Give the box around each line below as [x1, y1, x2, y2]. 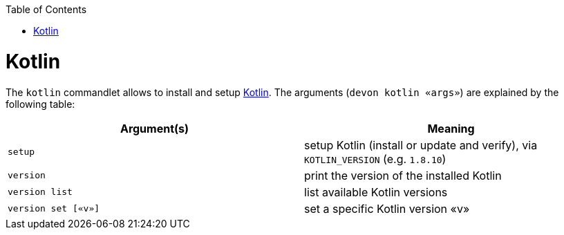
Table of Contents [6, 3, 87, 15]
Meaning [427, 121, 475, 135]
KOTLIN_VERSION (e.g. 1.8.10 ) [304, 151, 446, 166]
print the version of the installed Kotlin [304, 168, 502, 182]
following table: [6, 97, 75, 110]
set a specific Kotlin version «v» [304, 201, 470, 216]
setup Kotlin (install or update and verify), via [304, 138, 538, 152]
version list [8, 187, 73, 197]
